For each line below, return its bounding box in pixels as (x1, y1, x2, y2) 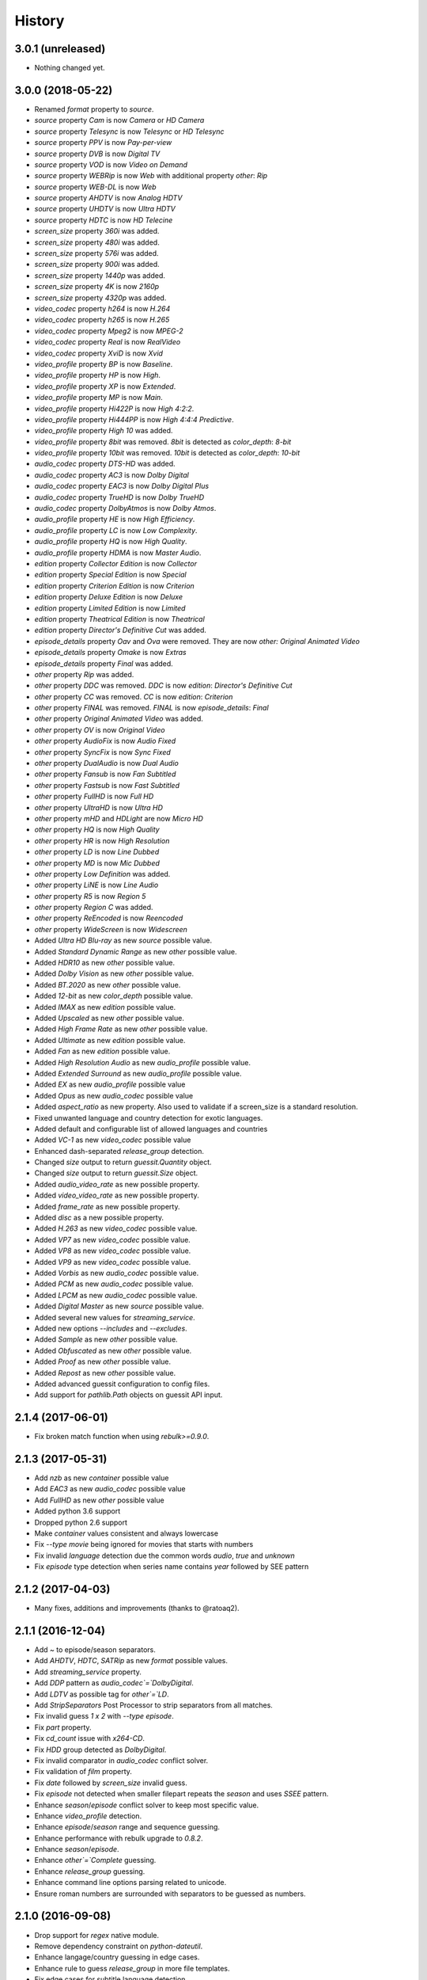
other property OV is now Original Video (34, 725, 165, 734)
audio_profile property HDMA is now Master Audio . (34, 547, 202, 558)
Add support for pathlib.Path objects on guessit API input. (34, 1390, 223, 1399)
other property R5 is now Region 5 (34, 891, 146, 901)
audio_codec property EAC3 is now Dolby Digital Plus (34, 482, 210, 491)
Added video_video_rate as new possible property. (34, 1190, 199, 1200)
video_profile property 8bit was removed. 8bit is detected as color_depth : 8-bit (34, 436, 292, 447)
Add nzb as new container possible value (34, 1473, 169, 1483)
